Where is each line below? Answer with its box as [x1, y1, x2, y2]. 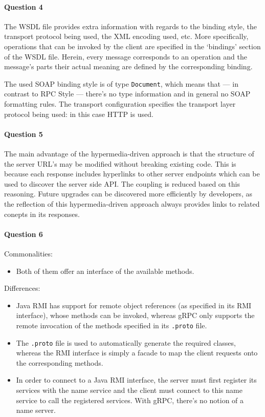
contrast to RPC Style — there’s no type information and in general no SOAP [4, 88, 251, 99]
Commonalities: [4, 248, 53, 259]
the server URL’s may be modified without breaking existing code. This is [4, 158, 236, 169]
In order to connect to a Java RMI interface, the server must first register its [16, 374, 257, 385]
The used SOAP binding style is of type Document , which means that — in [4, 78, 238, 89]
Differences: [4, 283, 40, 293]
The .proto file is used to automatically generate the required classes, [16, 337, 236, 348]
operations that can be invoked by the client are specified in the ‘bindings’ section [4, 41, 261, 51]
